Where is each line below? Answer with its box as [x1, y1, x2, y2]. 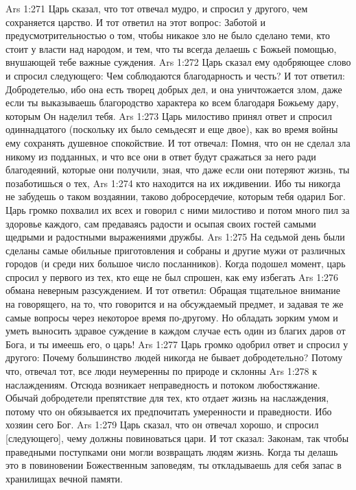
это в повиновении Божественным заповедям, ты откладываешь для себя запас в [5, 458, 342, 472]
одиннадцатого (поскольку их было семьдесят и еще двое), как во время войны [5, 122, 338, 136]
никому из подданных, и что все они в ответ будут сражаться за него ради [5, 149, 316, 163]
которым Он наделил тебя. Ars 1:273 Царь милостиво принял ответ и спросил [5, 108, 333, 123]
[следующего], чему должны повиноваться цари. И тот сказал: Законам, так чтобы [5, 431, 349, 445]
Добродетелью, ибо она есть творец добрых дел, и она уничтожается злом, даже [5, 82, 342, 96]
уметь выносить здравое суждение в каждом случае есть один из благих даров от [5, 323, 346, 338]
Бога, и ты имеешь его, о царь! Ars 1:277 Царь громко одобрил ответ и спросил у [5, 336, 348, 351]
